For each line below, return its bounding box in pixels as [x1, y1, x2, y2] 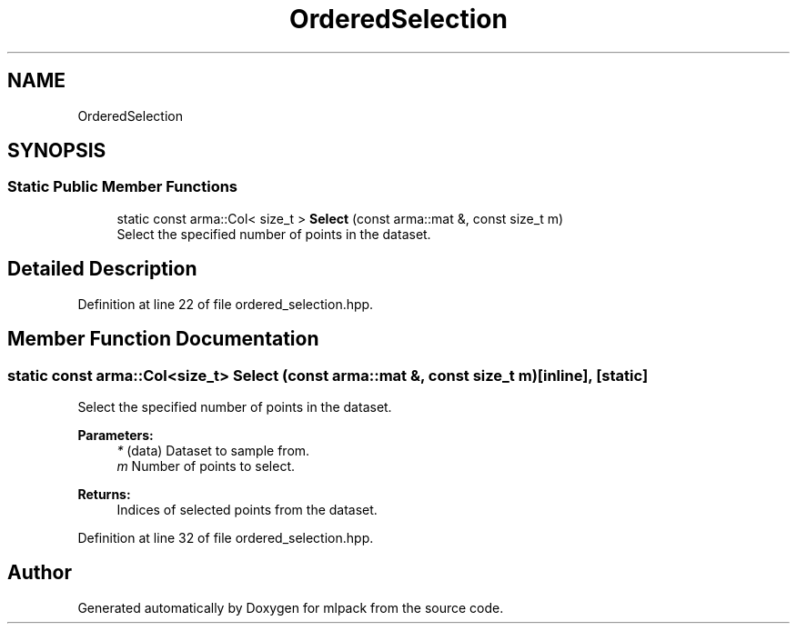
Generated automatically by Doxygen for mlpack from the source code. [77, 599, 504, 616]
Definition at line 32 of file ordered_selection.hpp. [77, 529, 374, 546]
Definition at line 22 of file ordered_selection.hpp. [77, 295, 374, 312]
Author [7, 561, 72, 585]
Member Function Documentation [7, 327, 319, 351]
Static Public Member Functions [7, 177, 238, 196]
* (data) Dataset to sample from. [116, 442, 310, 458]
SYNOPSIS [7, 139, 106, 163]
